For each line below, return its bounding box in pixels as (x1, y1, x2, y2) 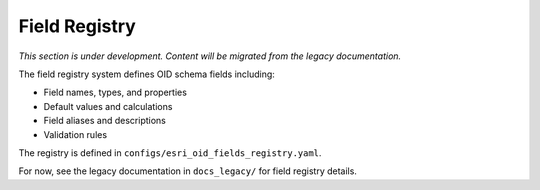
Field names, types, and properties (43, 86, 187, 99)
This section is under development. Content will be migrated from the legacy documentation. (18, 50, 402, 62)
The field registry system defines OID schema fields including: (18, 68, 275, 80)
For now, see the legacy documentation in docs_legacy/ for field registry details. (18, 165, 357, 177)
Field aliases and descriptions (43, 115, 167, 127)
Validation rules (43, 128, 108, 140)
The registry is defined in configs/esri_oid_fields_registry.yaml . (18, 146, 322, 159)
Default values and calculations (43, 100, 173, 112)
